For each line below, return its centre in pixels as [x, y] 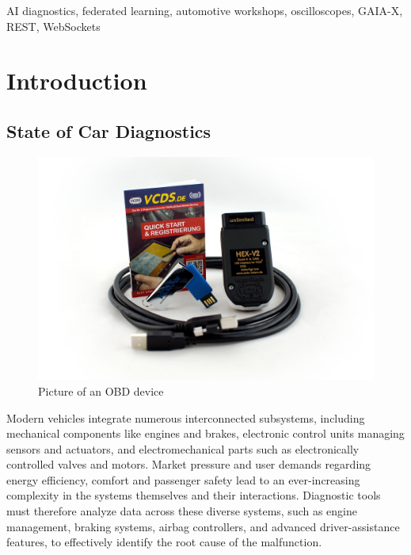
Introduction [77, 80]
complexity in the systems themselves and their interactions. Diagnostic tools [194, 495]
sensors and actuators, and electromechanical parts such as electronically [183, 448]
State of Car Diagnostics [109, 130]
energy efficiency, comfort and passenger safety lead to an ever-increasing [183, 479]
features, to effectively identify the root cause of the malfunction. [164, 542]
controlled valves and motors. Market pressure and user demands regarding [189, 464]
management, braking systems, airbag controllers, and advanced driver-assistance [203, 526]
